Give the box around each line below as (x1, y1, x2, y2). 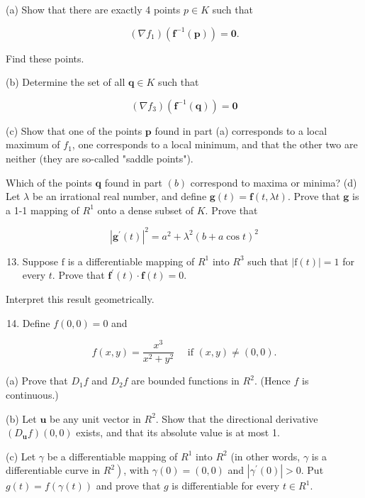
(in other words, (230, 448, 301, 463)
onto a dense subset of (97, 202, 194, 217)
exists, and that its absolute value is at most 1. (76, 425, 280, 440)
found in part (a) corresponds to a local (155, 123, 327, 138)
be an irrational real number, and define (32, 189, 207, 204)
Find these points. (6, 50, 84, 65)
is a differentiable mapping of (67, 253, 195, 268)
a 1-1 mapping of (6, 202, 79, 217)
